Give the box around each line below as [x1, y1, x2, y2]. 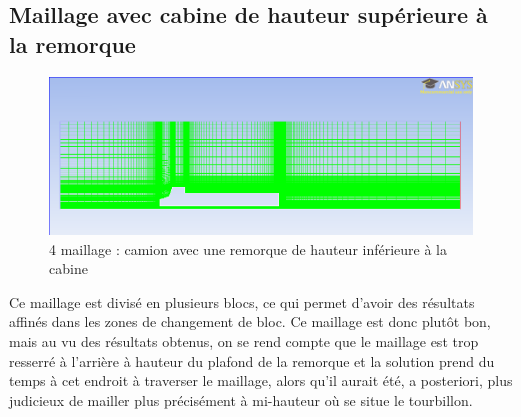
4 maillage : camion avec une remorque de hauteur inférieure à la [49, 238, 448, 259]
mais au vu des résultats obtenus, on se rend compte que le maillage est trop [9, 331, 479, 351]
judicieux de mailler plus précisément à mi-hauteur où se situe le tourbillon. [9, 389, 473, 410]
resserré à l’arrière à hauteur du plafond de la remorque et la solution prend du [9, 350, 495, 371]
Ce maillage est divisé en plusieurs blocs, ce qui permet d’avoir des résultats [9, 291, 475, 312]
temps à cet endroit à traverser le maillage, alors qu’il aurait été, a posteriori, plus [9, 370, 513, 391]
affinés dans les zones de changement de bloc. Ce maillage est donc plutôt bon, [9, 311, 491, 332]
